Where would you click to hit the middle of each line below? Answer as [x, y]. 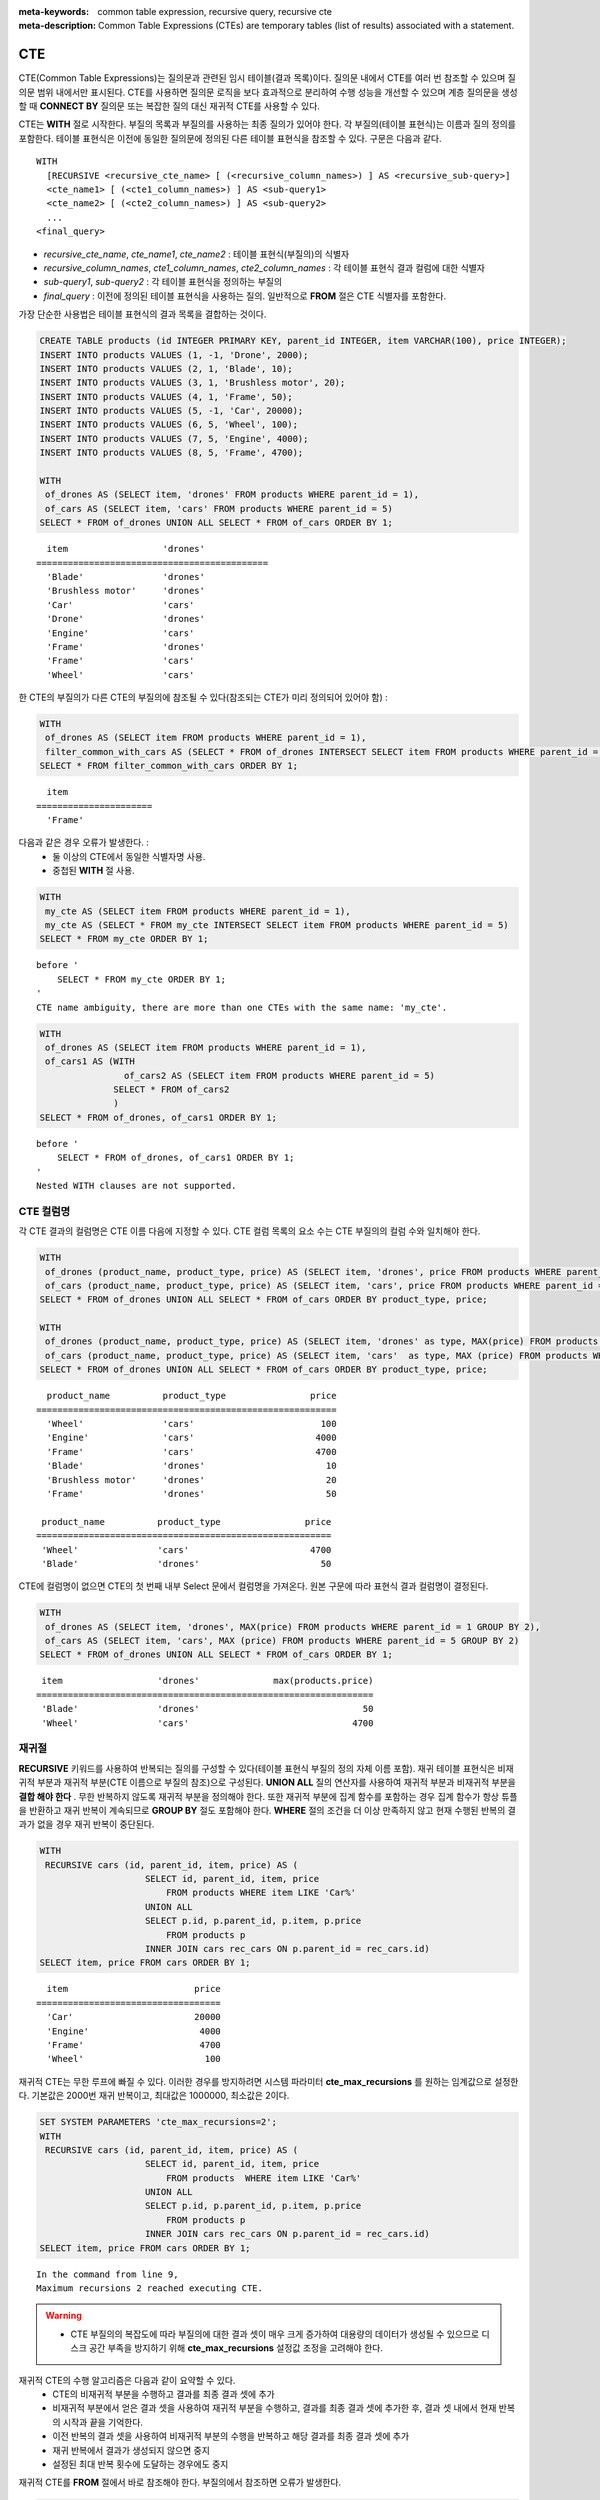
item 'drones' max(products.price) [207, 1681]
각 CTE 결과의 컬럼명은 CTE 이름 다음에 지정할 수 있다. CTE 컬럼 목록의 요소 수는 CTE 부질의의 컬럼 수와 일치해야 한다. [249, 1231]
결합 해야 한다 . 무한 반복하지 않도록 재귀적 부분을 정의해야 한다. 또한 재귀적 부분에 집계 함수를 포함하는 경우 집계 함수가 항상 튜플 [268, 1796]
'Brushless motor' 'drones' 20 [191, 1479]
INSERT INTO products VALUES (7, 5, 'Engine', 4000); [174, 438]
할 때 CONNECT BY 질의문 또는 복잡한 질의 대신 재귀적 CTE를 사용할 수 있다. [169, 106]
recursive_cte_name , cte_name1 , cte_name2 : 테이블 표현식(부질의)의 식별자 [196, 254]
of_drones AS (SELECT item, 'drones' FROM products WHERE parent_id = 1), [232, 494]
